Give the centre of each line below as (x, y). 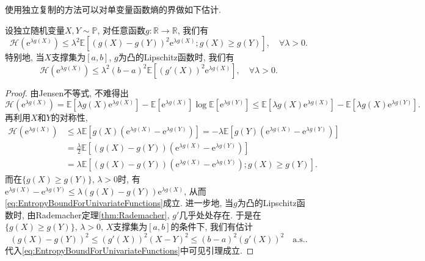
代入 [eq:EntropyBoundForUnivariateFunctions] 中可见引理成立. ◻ (129, 250)
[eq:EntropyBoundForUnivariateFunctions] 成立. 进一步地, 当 (119, 203)
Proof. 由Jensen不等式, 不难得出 (67, 92)
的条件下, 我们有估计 (212, 227)
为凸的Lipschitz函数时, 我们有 (176, 57)
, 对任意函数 (122, 30)
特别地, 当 (25, 57)
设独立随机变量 (35, 30)
